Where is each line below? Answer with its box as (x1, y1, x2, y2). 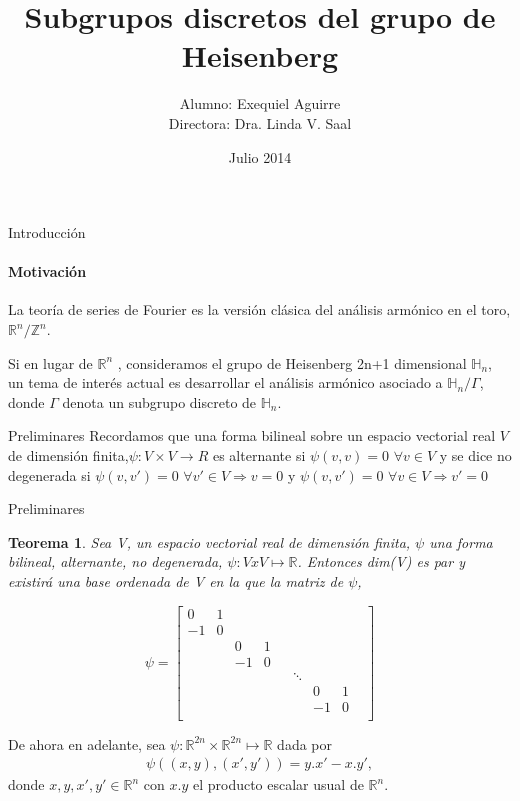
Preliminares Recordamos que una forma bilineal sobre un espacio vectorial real (8, 425, 496, 446)
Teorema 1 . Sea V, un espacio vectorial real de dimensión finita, (8, 531, 411, 552)
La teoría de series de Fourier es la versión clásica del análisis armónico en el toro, (8, 299, 511, 320)
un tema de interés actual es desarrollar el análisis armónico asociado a (8, 372, 443, 393)
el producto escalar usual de (192, 774, 364, 795)
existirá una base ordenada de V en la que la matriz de (8, 571, 344, 592)
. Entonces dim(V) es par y (297, 551, 465, 572)
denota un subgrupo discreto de (62, 391, 257, 412)
